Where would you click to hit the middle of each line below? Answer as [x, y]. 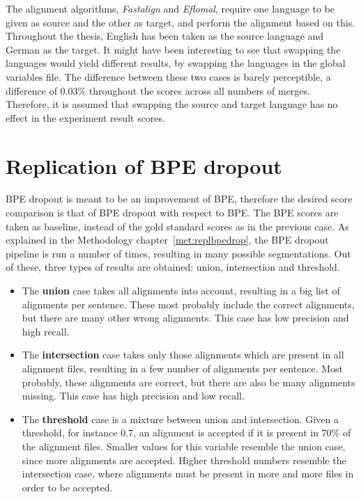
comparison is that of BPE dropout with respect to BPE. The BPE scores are [172, 213]
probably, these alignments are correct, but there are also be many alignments [189, 382]
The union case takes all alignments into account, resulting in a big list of [181, 291]
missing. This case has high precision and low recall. [133, 396]
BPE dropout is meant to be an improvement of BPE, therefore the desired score [179, 199]
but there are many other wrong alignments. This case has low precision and [185, 318]
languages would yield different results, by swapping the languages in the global [176, 63]
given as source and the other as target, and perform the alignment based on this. [180, 22]
